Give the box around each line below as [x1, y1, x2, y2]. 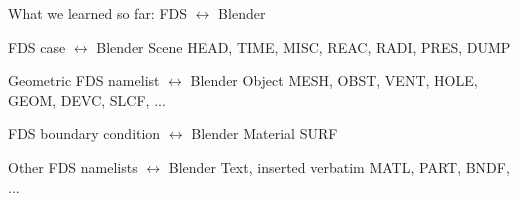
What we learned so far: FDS [8, 3, 188, 23]
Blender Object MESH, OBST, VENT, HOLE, [190, 70, 478, 91]
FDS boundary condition [8, 123, 161, 144]
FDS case [8, 36, 66, 57]
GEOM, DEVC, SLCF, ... [8, 89, 166, 110]
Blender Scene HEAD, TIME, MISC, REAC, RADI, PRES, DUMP [96, 36, 511, 57]
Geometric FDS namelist [8, 70, 160, 91]
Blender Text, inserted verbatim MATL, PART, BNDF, [168, 156, 510, 177]
